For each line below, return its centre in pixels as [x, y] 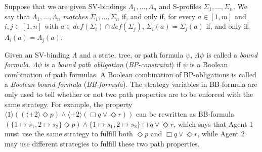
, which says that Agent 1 [213, 123]
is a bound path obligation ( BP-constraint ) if [113, 64]
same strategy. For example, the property [69, 104]
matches [75, 16]
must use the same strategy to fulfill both [69, 134]
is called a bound [232, 54]
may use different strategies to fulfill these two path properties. [102, 143]
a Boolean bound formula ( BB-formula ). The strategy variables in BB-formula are [131, 84]
